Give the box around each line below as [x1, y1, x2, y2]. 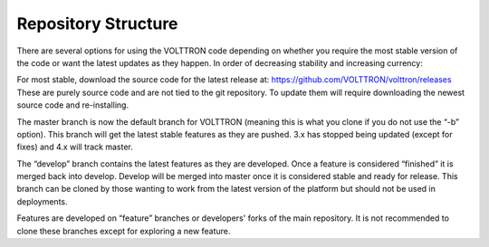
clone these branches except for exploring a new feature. [16, 225, 231, 236]
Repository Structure [16, 14, 178, 33]
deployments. [16, 195, 68, 207]
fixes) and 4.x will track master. [16, 141, 133, 153]
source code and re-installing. [16, 100, 129, 110]
